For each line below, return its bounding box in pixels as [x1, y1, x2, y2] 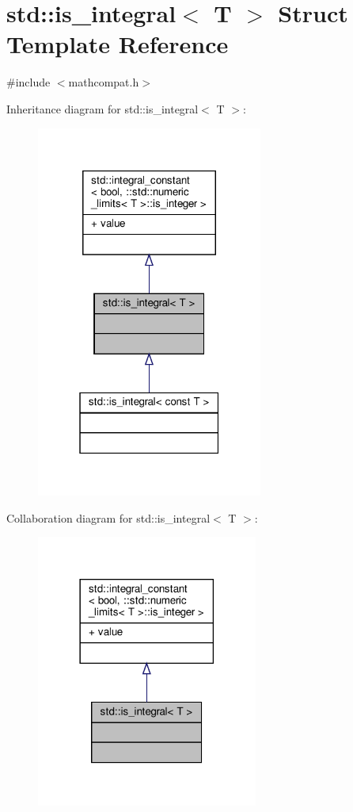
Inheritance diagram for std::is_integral [6, 100, 199, 117]
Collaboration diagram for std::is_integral [6, 509, 211, 526]
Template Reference [6, 28, 229, 60]
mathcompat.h [68, 74, 139, 90]
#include [6, 74, 51, 90]
